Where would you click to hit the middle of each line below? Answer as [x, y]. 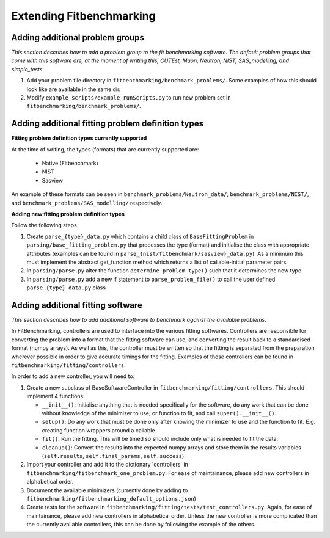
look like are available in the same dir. [74, 89]
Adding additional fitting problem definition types [108, 124]
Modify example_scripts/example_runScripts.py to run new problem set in [129, 98]
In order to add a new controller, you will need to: [73, 376]
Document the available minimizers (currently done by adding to [107, 490]
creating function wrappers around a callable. [99, 430]
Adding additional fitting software [77, 305]
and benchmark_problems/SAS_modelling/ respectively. [87, 203]
